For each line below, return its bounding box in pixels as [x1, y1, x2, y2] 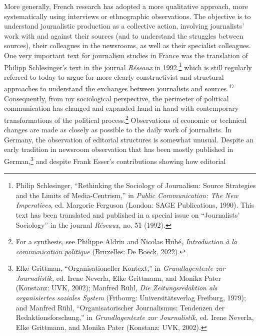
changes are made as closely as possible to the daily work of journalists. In [4, 124, 232, 135]
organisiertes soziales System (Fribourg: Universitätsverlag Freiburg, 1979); [15, 292, 246, 303]
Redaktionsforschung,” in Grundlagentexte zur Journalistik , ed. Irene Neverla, [15, 312, 254, 322]
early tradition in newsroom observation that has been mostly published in [4, 144, 233, 154]
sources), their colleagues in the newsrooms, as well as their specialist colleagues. [4, 40, 251, 51]
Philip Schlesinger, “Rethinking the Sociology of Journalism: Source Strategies [15, 180, 256, 191]
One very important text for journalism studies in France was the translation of [4, 50, 248, 60]
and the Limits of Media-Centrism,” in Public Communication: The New [15, 190, 238, 200]
